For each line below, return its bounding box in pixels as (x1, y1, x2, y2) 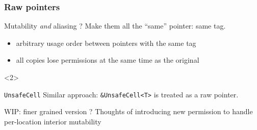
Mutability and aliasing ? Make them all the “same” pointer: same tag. (4, 20, 226, 31)
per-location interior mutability (4, 116, 101, 126)
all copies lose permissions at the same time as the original (16, 55, 199, 65)
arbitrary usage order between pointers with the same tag (16, 37, 196, 48)
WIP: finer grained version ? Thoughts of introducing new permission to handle (4, 106, 253, 117)
